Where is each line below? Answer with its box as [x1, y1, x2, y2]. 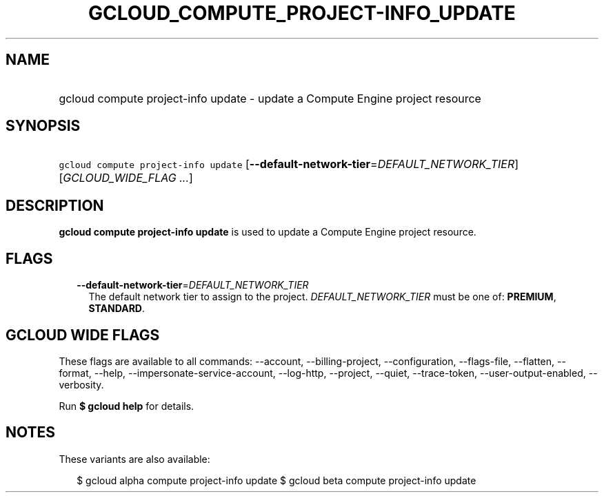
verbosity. [59, 378, 104, 391]
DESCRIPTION [6, 196, 104, 214]
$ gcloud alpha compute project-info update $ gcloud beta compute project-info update [77, 474, 476, 486]
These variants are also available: [59, 453, 210, 465]
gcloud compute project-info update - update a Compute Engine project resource [59, 91, 481, 105]
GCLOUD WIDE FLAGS [6, 326, 160, 344]
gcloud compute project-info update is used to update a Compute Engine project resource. [59, 226, 476, 238]
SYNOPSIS [6, 117, 81, 135]
